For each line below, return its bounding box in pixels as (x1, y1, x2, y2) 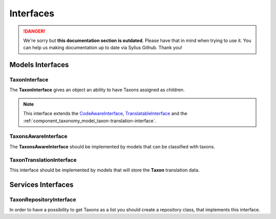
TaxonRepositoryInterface (9, 196, 76, 203)
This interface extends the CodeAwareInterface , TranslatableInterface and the (23, 111, 188, 117)
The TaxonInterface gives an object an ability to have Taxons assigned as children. (9, 87, 185, 93)
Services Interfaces (9, 180, 74, 189)
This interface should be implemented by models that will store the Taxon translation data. (9, 167, 200, 173)
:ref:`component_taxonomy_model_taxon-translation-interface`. (23, 118, 156, 124)
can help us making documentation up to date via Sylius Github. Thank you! (23, 45, 182, 51)
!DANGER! (23, 28, 45, 34)
